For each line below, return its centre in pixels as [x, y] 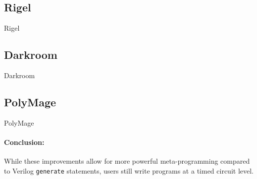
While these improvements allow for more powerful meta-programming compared [127, 161]
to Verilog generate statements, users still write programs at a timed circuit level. [129, 170]
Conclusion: [24, 142]
